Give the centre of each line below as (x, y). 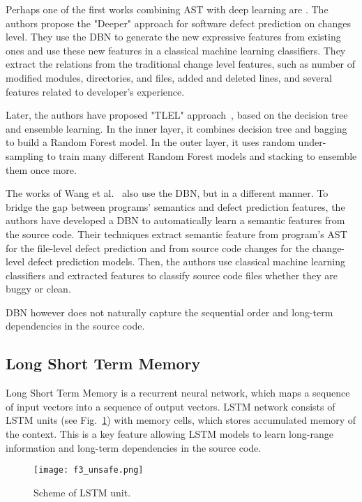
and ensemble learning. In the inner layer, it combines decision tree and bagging (176, 128)
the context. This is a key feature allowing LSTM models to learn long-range (169, 434)
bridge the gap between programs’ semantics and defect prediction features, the (175, 206)
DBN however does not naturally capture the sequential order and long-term (169, 312)
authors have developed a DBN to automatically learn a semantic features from (175, 220)
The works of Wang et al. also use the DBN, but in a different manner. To (167, 193)
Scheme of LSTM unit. (82, 492)
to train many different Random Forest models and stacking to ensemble (202, 155)
